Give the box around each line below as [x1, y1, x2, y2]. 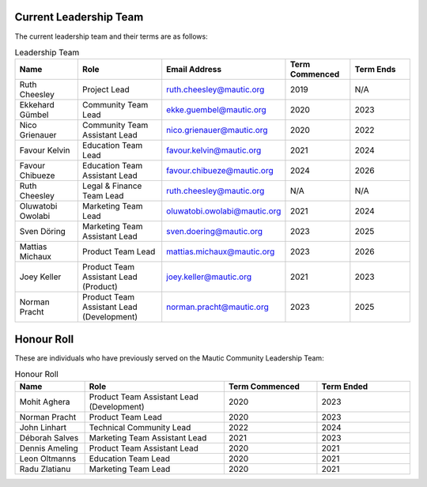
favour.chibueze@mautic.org [166, 165, 274, 176]
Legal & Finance [81, 180, 142, 191]
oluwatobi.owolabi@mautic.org [166, 206, 282, 217]
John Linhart [19, 421, 67, 432]
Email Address [166, 64, 221, 75]
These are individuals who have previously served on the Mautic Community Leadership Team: [14, 353, 324, 363]
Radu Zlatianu [19, 463, 71, 474]
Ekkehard [19, 100, 55, 111]
